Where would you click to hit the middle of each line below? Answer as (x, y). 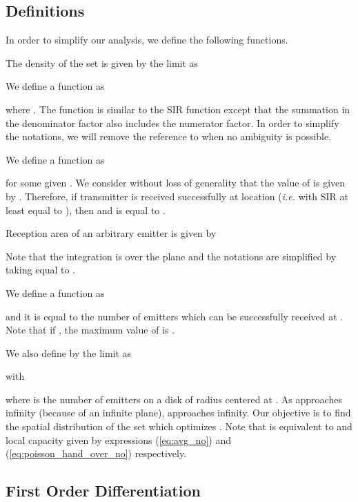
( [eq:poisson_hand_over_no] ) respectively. (96, 453)
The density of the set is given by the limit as (102, 62)
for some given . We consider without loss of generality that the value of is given (176, 183)
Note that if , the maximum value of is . (90, 330)
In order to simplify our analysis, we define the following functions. (147, 40)
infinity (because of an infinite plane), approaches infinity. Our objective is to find (178, 413)
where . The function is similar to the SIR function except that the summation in (178, 109)
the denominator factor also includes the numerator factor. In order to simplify (172, 123)
